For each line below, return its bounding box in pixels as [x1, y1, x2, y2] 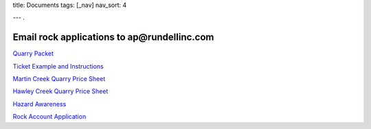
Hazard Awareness [12, 99, 67, 108]
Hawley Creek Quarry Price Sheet [12, 87, 109, 95]
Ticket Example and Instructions [12, 62, 104, 70]
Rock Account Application [12, 113, 87, 121]
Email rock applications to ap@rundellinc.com [12, 32, 214, 43]
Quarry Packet [12, 49, 54, 58]
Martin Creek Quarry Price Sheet [12, 75, 106, 83]
